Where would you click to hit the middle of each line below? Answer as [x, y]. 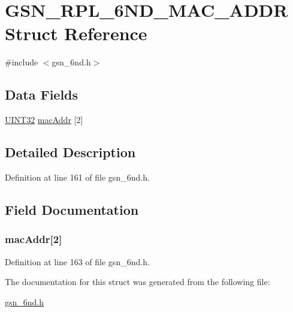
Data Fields [42, 94]
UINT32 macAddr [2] [44, 120]
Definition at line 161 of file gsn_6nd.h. [77, 177]
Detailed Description [70, 152]
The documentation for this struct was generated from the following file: [138, 282]
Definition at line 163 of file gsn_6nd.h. [77, 261]
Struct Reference [76, 33]
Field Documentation [72, 209]
